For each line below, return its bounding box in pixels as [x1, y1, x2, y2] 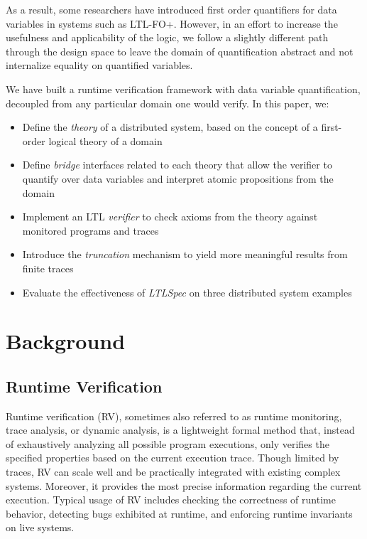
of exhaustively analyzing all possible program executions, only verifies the [6, 436, 329, 451]
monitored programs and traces [22, 223, 159, 238]
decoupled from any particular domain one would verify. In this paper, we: [6, 95, 329, 110]
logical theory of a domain [48, 133, 163, 148]
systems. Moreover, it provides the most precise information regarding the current [6, 478, 362, 493]
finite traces [22, 260, 74, 275]
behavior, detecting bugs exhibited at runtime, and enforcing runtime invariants [6, 506, 353, 521]
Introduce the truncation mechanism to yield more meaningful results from [22, 247, 348, 262]
